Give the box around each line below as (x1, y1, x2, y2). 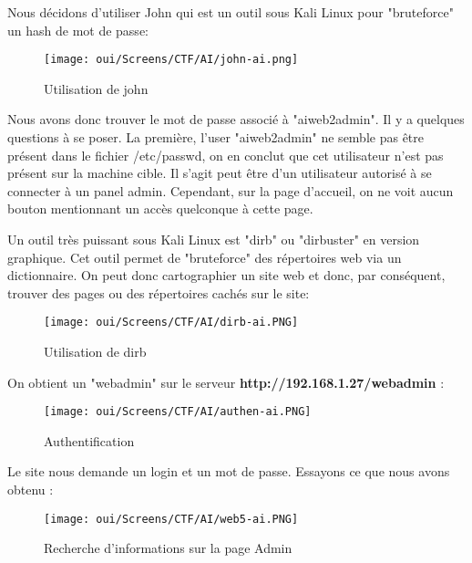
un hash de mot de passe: (7, 20, 149, 39)
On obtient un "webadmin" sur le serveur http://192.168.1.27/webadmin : (7, 372, 445, 391)
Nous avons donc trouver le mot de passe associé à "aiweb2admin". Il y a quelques (7, 109, 465, 129)
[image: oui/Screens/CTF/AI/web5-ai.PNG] (44, 512, 299, 526)
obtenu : (7, 480, 54, 499)
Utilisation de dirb (44, 342, 147, 361)
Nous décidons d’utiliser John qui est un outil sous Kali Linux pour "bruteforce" (7, 3, 454, 21)
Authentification (44, 431, 135, 450)
